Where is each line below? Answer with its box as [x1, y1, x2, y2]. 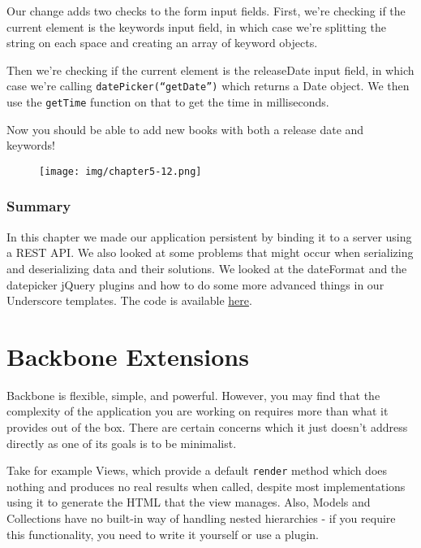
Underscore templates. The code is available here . [6, 292, 252, 309]
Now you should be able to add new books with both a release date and [6, 120, 364, 137]
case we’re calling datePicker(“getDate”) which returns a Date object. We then [6, 77, 410, 94]
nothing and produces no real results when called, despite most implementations [6, 477, 406, 494]
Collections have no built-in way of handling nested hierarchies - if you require [6, 510, 396, 527]
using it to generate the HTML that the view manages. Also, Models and [6, 494, 371, 511]
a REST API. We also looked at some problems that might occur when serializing [6, 244, 414, 261]
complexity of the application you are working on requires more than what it [6, 402, 389, 420]
